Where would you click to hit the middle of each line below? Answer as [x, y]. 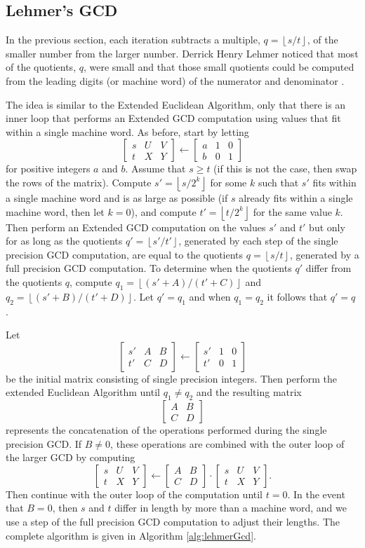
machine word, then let [55, 211]
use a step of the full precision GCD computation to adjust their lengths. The [173, 522]
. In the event [316, 494]
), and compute [164, 211]
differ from [328, 268]
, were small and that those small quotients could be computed [219, 67]
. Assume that [155, 169]
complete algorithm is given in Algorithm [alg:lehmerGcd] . [131, 535]
